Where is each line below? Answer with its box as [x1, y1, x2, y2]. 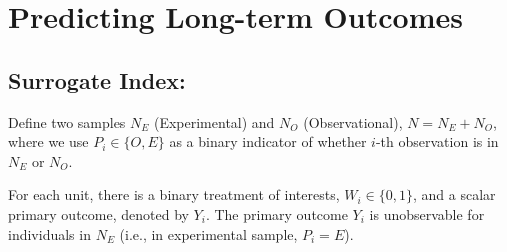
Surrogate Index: [8, 64, 186, 95]
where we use [8, 131, 89, 152]
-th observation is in [375, 131, 499, 152]
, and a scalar [412, 184, 496, 205]
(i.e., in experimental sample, [119, 223, 298, 244]
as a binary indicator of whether [169, 131, 367, 152]
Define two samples [8, 111, 126, 132]
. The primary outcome [205, 203, 348, 224]
